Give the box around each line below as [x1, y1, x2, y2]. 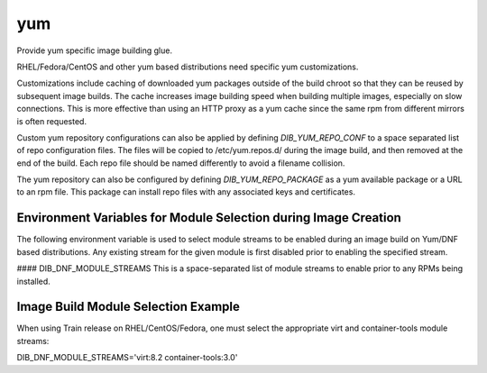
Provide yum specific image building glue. [16, 45, 173, 56]
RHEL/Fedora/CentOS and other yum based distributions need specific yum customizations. [16, 61, 359, 72]
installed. [16, 276, 51, 287]
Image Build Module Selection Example [16, 299, 241, 314]
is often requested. [16, 115, 87, 126]
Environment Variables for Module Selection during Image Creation [16, 210, 401, 225]
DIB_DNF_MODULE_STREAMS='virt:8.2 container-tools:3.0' [16, 352, 238, 363]
